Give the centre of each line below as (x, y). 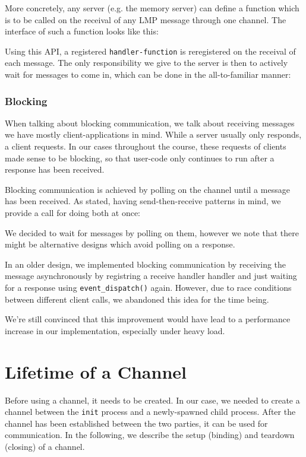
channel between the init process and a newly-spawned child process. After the (150, 412)
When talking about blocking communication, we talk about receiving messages (150, 123)
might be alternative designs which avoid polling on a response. (120, 244)
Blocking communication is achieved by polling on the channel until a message (147, 189)
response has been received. (55, 169)
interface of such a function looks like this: (82, 31)
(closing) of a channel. (45, 446)
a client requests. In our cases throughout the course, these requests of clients (146, 146)
